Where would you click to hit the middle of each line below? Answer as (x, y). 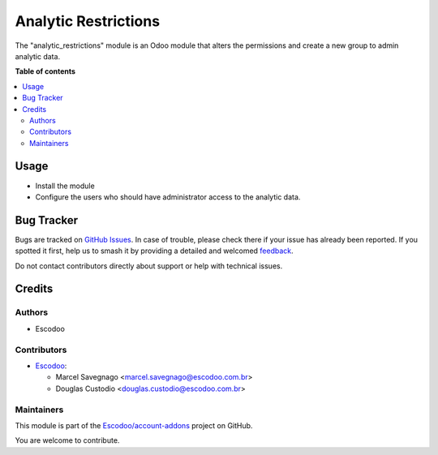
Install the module (65, 186)
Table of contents (45, 71)
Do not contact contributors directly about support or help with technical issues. (149, 266)
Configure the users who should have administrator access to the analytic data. (168, 197)
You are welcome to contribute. (67, 440)
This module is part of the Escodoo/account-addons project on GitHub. (134, 425)
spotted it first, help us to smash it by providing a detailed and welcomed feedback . (154, 251)
